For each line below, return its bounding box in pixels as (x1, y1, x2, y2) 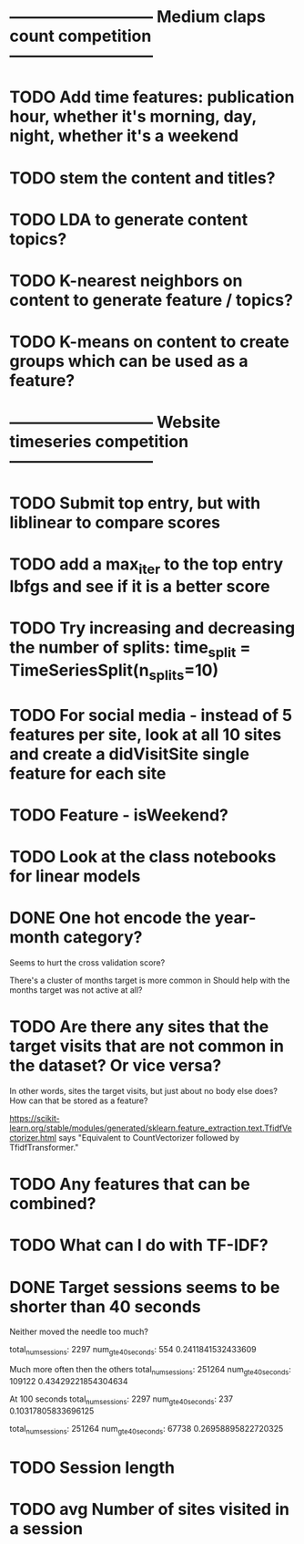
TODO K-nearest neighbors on (9, 270, 243, 291)
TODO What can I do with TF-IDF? (9, 1235, 269, 1256)
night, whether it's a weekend (9, 126, 239, 147)
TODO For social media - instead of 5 (9, 704, 293, 725)
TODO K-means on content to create (9, 331, 289, 352)
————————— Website (9, 412, 221, 433)
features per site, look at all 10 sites (9, 724, 282, 745)
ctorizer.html (9, 1132, 57, 1143)
